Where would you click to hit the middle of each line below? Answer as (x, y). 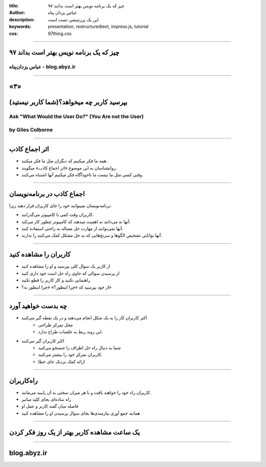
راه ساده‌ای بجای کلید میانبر (46, 399)
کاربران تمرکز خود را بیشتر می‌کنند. (70, 355)
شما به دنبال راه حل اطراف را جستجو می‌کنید (80, 348)
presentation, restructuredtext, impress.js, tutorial (98, 27)
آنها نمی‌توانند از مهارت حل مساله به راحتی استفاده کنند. (72, 229)
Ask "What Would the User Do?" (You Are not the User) (76, 116)
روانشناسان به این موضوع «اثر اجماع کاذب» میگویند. (69, 168)
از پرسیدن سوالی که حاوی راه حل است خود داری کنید (70, 273)
